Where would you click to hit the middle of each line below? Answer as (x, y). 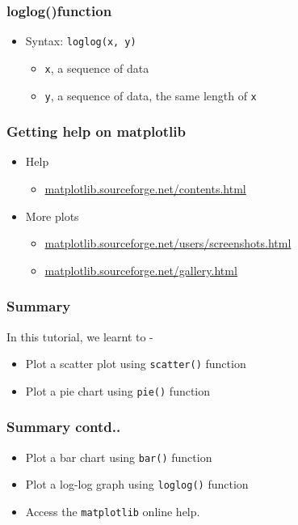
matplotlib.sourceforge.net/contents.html (145, 188)
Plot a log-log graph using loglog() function (137, 484)
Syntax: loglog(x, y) (81, 41)
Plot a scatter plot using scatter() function (136, 364)
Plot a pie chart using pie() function (118, 390)
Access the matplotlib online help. (113, 512)
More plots (52, 216)
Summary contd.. (64, 427)
